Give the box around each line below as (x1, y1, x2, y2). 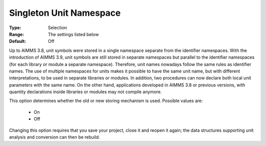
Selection (48, 25, 67, 31)
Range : (9, 31, 24, 37)
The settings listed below (48, 31, 99, 37)
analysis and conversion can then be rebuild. (9, 134, 100, 140)
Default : (9, 38, 27, 44)
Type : (9, 25, 22, 31)
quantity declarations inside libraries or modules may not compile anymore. (9, 89, 162, 95)
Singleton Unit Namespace (9, 7, 121, 18)
